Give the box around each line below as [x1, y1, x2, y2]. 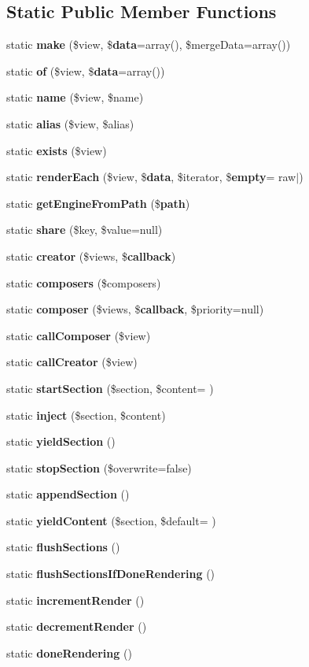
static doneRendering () [6, 644, 132, 661]
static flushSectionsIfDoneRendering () [6, 565, 215, 582]
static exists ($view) [6, 142, 107, 158]
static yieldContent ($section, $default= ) [6, 512, 216, 528]
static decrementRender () [6, 618, 147, 635]
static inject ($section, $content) [6, 406, 166, 423]
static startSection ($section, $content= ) [6, 380, 214, 396]
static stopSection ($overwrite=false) [6, 459, 192, 476]
